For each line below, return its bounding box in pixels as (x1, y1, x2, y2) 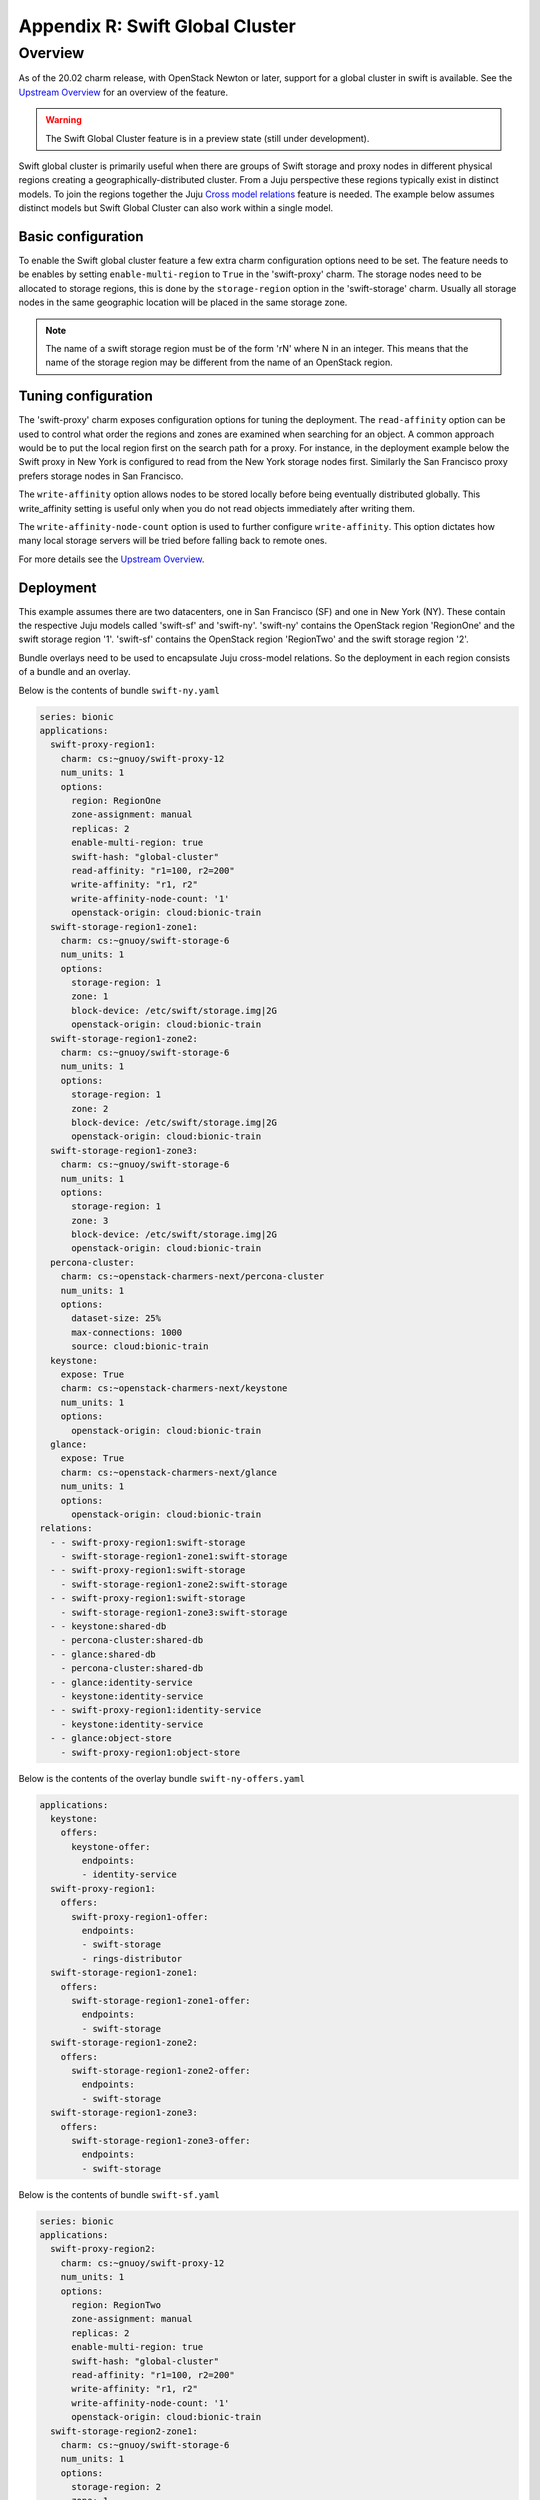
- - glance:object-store (50, 1733, 172, 1744)
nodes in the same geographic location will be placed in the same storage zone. (18, 296, 348, 309)
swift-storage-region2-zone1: (50, 2425, 199, 2437)
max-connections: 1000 (71, 1326, 183, 1338)
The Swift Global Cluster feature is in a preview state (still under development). (45, 132, 370, 144)
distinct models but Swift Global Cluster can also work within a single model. (18, 202, 334, 214)
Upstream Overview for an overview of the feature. (18, 86, 229, 98)
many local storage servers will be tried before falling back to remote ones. (18, 535, 328, 547)
